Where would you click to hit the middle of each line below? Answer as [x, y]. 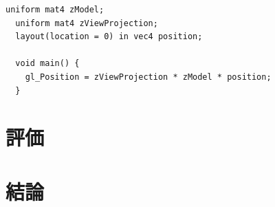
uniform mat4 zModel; [55, 10]
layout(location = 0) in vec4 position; [109, 37]
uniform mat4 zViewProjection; [87, 23]
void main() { [47, 64]
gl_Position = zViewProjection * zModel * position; [148, 77]
